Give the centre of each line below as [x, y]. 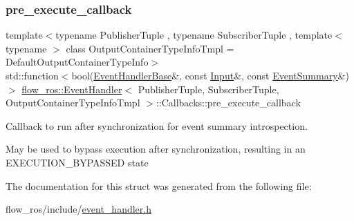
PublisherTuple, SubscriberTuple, [208, 89]
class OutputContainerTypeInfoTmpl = [150, 48]
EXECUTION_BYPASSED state [77, 162]
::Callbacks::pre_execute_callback [228, 103]
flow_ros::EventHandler [72, 89]
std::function [32, 75]
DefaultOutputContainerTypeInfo [77, 62]
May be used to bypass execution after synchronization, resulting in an [156, 149]
